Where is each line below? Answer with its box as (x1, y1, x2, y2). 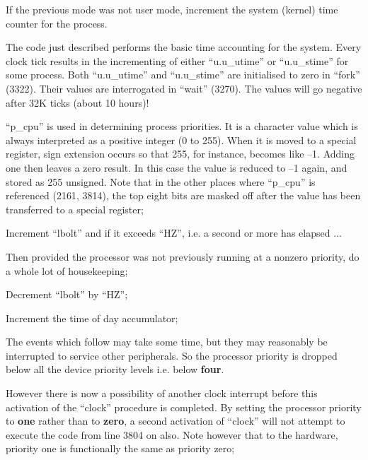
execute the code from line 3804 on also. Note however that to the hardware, (6, 427, 338, 442)
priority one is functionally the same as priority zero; (6, 441, 235, 456)
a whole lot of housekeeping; (6, 263, 128, 278)
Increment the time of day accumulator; (6, 310, 178, 325)
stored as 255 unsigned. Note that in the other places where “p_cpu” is (6, 174, 316, 189)
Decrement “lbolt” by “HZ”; (6, 287, 128, 302)
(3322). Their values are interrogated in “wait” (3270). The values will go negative (6, 81, 362, 95)
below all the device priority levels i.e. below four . (6, 362, 224, 377)
